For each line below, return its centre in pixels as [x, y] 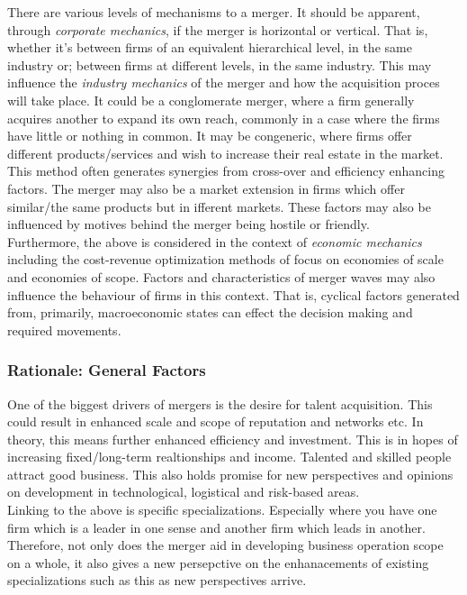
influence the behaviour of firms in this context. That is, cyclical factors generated [233, 294]
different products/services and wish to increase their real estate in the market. [225, 153]
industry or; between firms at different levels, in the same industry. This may [220, 64]
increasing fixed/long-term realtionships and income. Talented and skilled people [229, 457]
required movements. [64, 330]
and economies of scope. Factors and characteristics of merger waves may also [221, 276]
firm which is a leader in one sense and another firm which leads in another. [216, 527]
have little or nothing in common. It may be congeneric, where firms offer [210, 136]
